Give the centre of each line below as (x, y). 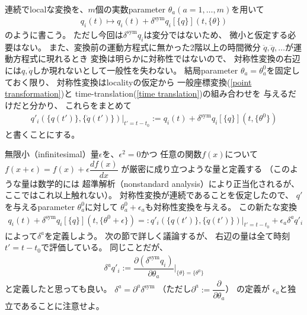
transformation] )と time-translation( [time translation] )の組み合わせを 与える (146, 93)
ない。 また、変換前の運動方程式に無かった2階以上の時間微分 (141, 47)
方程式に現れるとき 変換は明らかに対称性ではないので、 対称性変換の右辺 (156, 58)
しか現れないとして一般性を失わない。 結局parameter (135, 70)
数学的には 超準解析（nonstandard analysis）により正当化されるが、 (169, 183)
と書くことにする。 (42, 134)
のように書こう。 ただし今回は (64, 34)
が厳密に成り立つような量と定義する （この (205, 169)
